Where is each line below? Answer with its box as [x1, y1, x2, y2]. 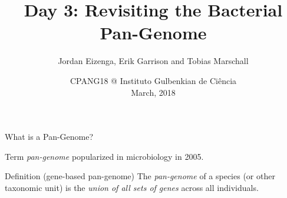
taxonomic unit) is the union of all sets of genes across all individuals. [5, 181, 259, 193]
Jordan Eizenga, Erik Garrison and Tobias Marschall [58, 55, 249, 67]
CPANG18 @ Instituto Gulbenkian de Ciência [70, 74, 237, 86]
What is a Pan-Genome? [5, 130, 94, 143]
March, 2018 [131, 86, 176, 98]
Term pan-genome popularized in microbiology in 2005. [5, 150, 204, 162]
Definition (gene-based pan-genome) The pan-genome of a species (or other [5, 170, 275, 182]
